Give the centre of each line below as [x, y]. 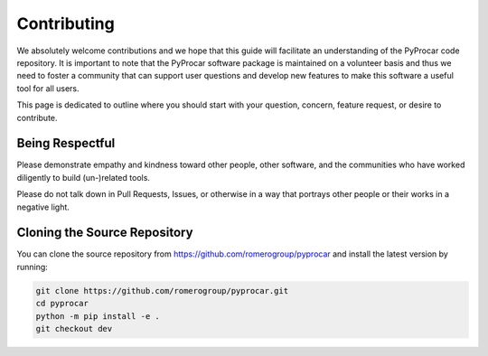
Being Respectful [66, 143]
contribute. [37, 117]
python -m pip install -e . [98, 316]
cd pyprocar [62, 304]
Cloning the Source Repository [105, 233]
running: [33, 267]
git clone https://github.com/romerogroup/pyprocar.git [162, 290]
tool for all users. [48, 88]
